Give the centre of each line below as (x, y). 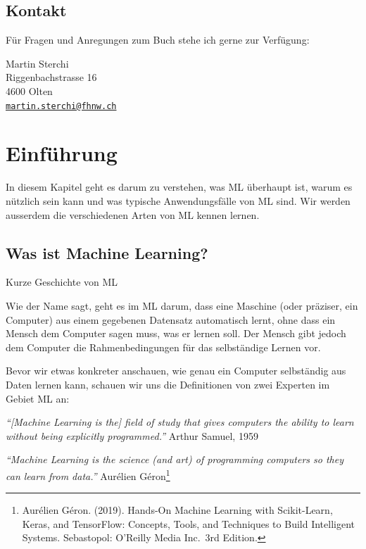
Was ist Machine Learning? (107, 252)
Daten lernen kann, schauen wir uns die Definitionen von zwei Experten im (168, 384)
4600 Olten (29, 90)
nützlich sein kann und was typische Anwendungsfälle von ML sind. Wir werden (178, 200)
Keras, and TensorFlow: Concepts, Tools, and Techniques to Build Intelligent (188, 523)
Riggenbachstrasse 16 (51, 77)
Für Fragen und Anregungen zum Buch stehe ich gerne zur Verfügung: (158, 40)
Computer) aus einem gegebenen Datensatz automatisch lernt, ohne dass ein (171, 319)
